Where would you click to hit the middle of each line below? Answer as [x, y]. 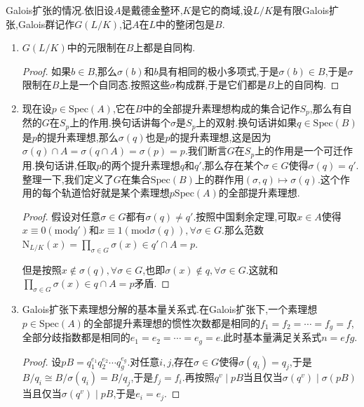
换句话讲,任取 [66, 165]
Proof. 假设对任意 [61, 216]
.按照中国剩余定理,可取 [245, 216]
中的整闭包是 [186, 24]
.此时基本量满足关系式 [271, 337]
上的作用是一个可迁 [299, 151]
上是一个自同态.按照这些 [115, 85]
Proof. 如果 [47, 71]
